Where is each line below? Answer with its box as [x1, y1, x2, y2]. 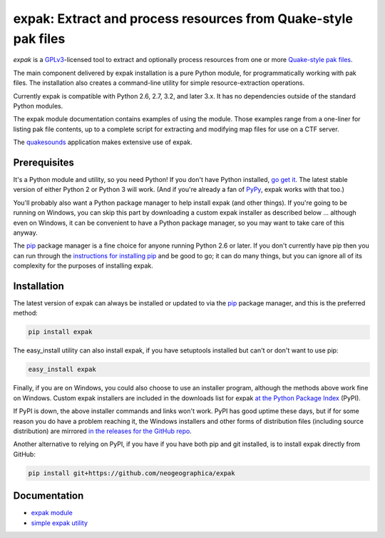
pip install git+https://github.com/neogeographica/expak [28, 469, 235, 477]
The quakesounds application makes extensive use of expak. [13, 138, 192, 146]
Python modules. [13, 101, 63, 110]
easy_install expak [28, 365, 96, 374]
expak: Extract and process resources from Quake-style [13, 11, 353, 26]
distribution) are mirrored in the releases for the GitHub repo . [13, 427, 192, 435]
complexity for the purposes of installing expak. [13, 261, 153, 270]
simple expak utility [31, 518, 88, 527]
